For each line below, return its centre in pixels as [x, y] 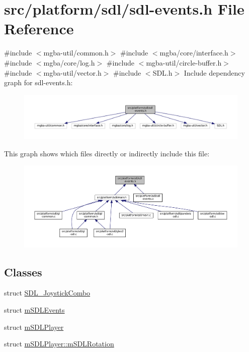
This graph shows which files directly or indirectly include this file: [107, 153]
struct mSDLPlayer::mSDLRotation [59, 344]
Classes [23, 272]
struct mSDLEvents [34, 309]
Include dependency [214, 72]
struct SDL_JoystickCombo [47, 293]
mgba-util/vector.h [72, 72]
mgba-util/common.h [76, 53]
